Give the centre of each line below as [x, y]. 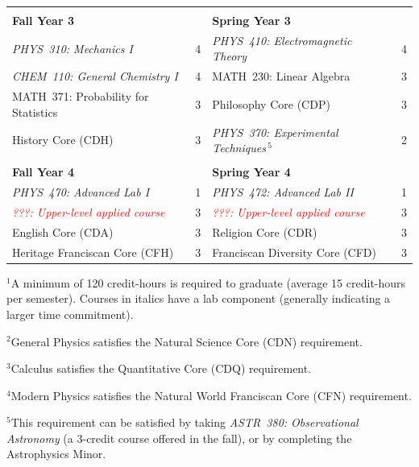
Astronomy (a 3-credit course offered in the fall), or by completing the [179, 438]
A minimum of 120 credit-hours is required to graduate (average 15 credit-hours [208, 282]
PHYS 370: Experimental [275, 132]
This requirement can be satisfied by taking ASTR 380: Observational [185, 422]
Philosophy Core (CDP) [271, 103]
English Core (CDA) [63, 231]
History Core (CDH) [63, 140]
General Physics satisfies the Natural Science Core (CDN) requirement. [187, 341]
